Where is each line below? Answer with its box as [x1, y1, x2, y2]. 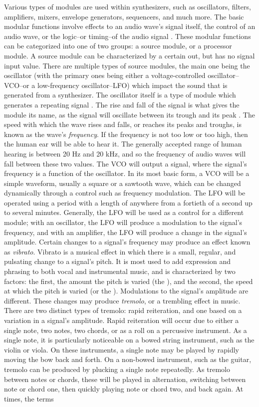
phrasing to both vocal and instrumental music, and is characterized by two [4, 266, 236, 276]
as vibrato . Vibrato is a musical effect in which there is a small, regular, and [4, 246, 236, 256]
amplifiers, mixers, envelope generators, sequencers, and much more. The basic [4, 11, 244, 21]
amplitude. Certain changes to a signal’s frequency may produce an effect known [4, 236, 251, 247]
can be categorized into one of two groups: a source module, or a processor [4, 40, 232, 51]
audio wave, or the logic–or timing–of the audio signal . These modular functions [4, 30, 251, 41]
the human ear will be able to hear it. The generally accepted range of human [4, 138, 242, 149]
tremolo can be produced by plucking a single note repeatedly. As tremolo [4, 363, 230, 374]
